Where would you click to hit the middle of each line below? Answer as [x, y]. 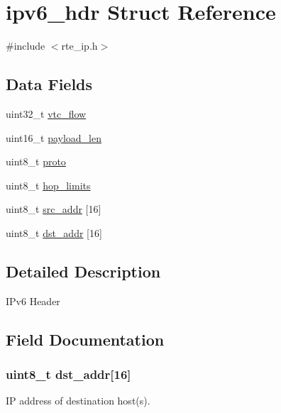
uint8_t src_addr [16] [54, 209]
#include [26, 46]
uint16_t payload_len [54, 137]
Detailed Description [83, 271]
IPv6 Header [33, 301]
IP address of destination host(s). [78, 401]
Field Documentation [85, 339]
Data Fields [49, 84]
